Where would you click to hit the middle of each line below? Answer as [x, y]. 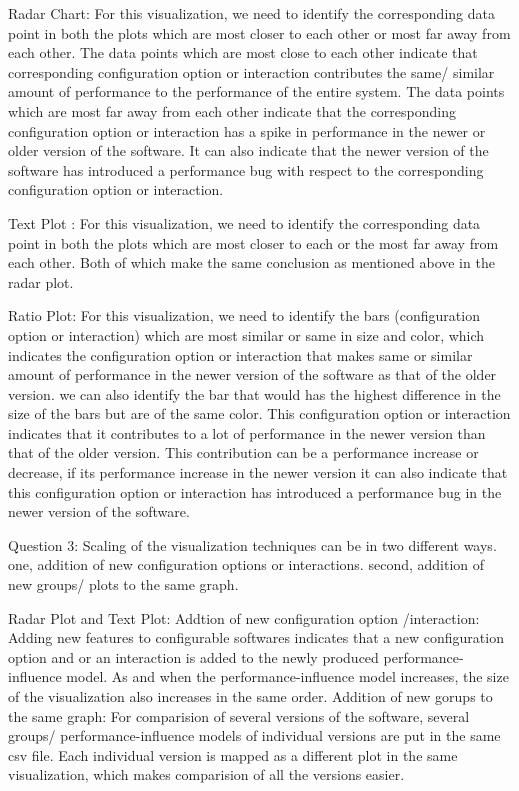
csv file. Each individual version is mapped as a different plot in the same [233, 754]
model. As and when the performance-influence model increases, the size [287, 676]
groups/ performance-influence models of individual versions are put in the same [254, 735]
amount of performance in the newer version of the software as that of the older [252, 374]
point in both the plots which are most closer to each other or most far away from [259, 32]
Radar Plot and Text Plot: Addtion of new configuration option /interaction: [244, 617]
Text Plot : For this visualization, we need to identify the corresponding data [244, 222]
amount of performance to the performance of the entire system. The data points [256, 91]
